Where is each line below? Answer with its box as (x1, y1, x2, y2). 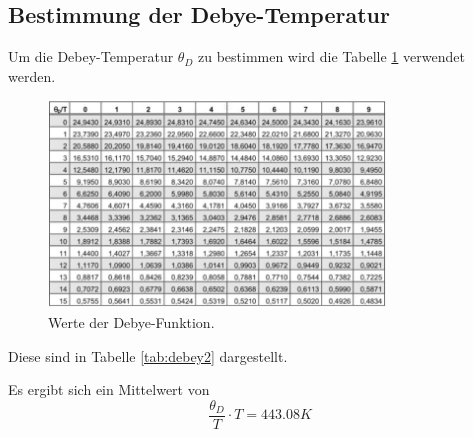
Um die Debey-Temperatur (8, 46, 174, 67)
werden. (8, 65, 56, 86)
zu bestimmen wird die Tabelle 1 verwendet (197, 46, 465, 67)
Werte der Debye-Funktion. (48, 312, 215, 333)
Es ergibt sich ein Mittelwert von (8, 379, 210, 400)
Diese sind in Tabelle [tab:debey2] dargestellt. (8, 345, 288, 366)
